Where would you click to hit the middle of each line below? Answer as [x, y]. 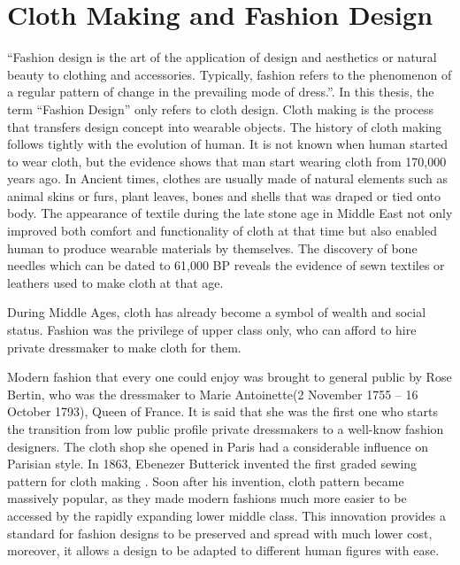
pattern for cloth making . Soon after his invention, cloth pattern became [206, 480]
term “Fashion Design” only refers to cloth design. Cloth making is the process [221, 108]
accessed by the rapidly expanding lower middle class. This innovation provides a [227, 515]
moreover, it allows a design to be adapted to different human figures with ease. [223, 550]
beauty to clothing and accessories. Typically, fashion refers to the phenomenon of [230, 74]
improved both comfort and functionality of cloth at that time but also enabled [222, 231]
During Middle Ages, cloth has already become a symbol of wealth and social [217, 312]
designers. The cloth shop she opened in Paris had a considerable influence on [218, 446]
